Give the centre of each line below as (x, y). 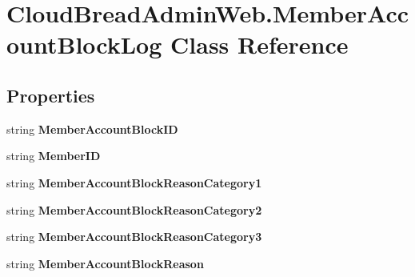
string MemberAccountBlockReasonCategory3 (134, 237)
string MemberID (54, 156)
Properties (51, 95)
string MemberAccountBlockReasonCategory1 (134, 182)
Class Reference (259, 44)
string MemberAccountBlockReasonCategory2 (134, 209)
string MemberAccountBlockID (92, 128)
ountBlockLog (84, 44)
